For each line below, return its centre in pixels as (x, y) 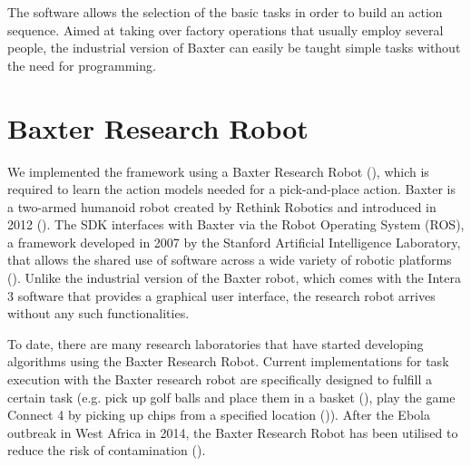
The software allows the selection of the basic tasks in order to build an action (225, 12)
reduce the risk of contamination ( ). (107, 450)
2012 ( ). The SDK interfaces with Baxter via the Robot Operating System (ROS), (236, 224)
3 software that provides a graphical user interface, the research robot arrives (221, 295)
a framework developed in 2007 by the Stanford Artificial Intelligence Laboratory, (234, 242)
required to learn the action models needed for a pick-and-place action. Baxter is (232, 189)
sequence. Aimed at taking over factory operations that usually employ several (226, 29)
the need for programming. (82, 65)
